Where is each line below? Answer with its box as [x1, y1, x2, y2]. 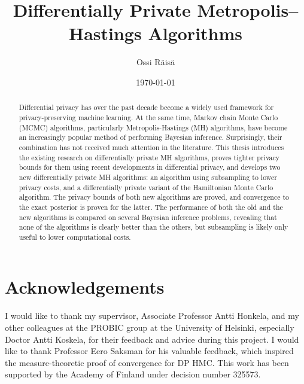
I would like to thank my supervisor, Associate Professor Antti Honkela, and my [5, 309, 299, 322]
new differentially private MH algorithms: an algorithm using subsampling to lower [19, 172, 277, 182]
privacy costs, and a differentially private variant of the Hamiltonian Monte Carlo [19, 182, 273, 192]
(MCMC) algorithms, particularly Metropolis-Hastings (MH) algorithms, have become [19, 122, 288, 132]
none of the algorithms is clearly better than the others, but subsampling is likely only [19, 222, 288, 232]
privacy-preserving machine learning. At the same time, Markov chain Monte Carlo [19, 112, 278, 122]
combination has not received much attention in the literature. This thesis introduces [19, 142, 284, 152]
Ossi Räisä [136, 56, 175, 68]
